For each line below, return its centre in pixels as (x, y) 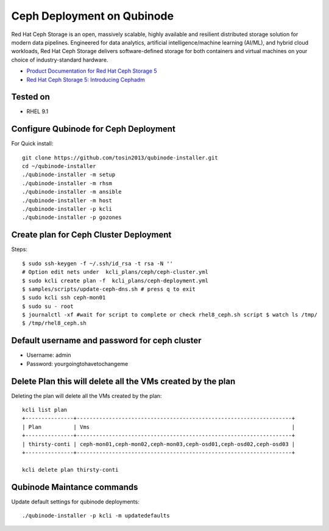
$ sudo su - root (48, 306)
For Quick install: (32, 144)
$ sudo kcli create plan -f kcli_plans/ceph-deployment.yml (115, 280)
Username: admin (49, 355)
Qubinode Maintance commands (75, 487)
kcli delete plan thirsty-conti (70, 470)
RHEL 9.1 (37, 112)
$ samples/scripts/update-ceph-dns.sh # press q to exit (109, 289)
